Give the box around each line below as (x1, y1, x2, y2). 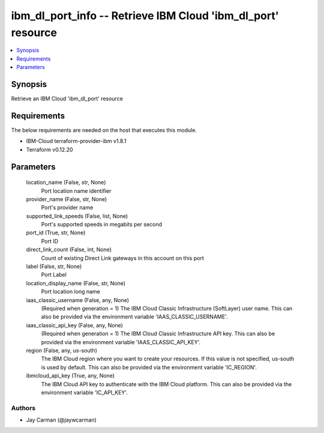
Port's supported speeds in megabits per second (41, 221, 162, 228)
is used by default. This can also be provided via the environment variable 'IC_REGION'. (41, 363, 257, 371)
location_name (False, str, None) (26, 179, 106, 186)
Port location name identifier (41, 187, 112, 195)
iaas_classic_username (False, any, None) (26, 296, 129, 303)
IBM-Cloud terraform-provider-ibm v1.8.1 (26, 138, 127, 145)
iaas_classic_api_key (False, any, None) (26, 321, 123, 329)
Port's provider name (41, 204, 94, 211)
